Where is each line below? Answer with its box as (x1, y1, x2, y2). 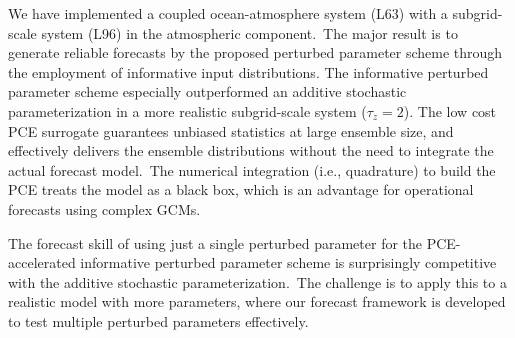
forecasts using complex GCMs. (8, 198, 201, 219)
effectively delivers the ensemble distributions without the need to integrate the (8, 140, 494, 161)
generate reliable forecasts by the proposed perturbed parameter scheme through (8, 42, 503, 63)
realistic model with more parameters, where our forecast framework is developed (8, 291, 506, 312)
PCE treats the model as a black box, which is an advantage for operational (8, 179, 474, 200)
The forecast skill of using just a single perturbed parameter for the (8, 232, 423, 253)
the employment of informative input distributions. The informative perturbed (8, 61, 489, 82)
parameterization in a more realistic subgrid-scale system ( (8, 100, 367, 121)
